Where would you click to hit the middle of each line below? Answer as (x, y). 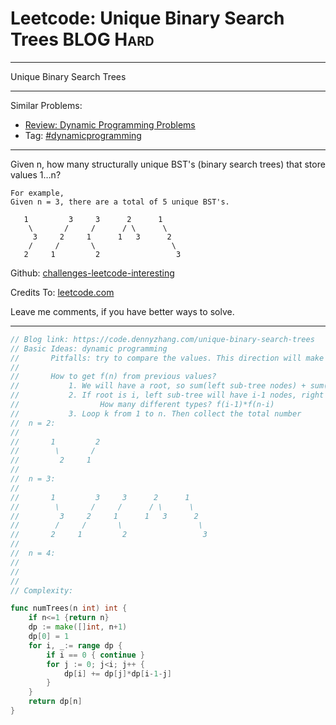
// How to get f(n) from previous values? (113, 377)
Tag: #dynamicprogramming (83, 135)
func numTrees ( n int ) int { (69, 608)
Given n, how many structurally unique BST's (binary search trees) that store (168, 164)
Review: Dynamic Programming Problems (110, 124)
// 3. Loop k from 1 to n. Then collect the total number (156, 413)
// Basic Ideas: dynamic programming (89, 348)
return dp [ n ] (55, 702)
